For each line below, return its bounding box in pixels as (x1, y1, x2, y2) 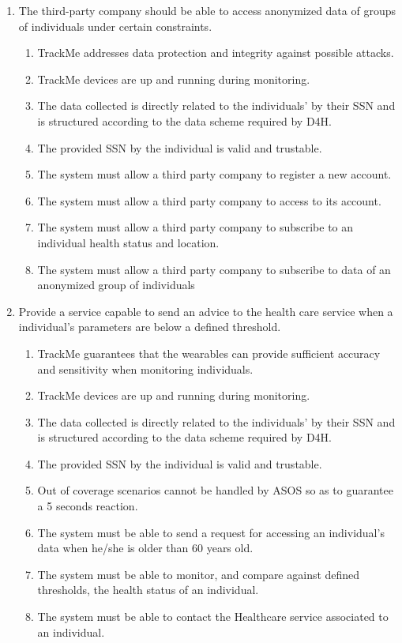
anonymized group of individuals (37, 276, 195, 293)
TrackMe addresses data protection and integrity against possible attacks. (37, 44, 394, 61)
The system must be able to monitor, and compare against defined (37, 566, 360, 582)
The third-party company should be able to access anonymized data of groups (18, 2, 396, 18)
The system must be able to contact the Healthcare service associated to (37, 608, 389, 625)
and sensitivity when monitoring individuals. (37, 360, 254, 377)
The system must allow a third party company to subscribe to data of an (37, 261, 391, 277)
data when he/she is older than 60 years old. (37, 540, 254, 556)
